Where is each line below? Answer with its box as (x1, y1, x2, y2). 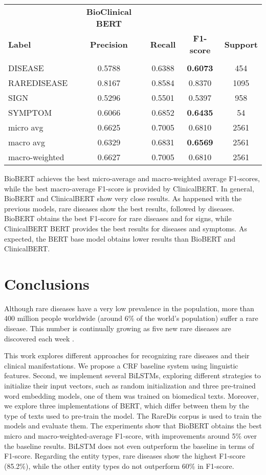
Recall (150, 38, 176, 50)
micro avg (8, 121, 43, 133)
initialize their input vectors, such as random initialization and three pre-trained (4, 380, 256, 391)
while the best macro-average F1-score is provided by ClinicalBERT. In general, (4, 183, 254, 193)
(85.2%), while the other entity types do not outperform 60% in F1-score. (4, 460, 234, 471)
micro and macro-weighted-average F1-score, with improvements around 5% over (4, 430, 257, 441)
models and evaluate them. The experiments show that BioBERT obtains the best (4, 420, 262, 431)
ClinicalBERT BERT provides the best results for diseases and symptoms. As (4, 223, 247, 233)
